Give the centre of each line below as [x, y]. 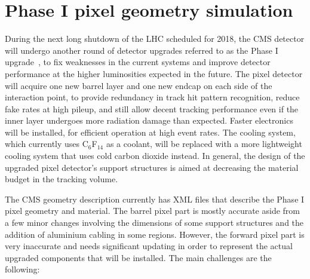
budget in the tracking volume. [62, 179]
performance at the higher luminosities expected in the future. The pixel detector [154, 73]
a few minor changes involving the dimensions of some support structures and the [154, 223]
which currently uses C [47, 144]
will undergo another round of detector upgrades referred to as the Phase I [142, 50]
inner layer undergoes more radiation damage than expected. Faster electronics [149, 120]
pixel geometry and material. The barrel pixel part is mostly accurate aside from [152, 211]
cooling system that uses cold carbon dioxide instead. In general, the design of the [155, 156]
